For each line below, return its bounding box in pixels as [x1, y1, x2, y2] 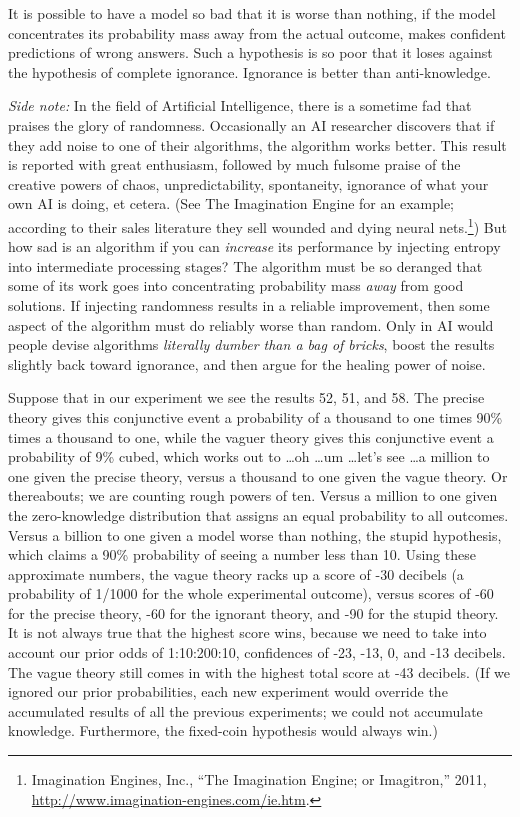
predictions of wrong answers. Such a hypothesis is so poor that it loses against [8, 42, 493, 63]
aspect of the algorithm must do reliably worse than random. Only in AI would [8, 314, 494, 335]
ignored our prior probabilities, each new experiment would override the [8, 681, 448, 702]
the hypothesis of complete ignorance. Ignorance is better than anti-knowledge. [8, 61, 491, 82]
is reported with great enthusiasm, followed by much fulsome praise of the [8, 154, 461, 175]
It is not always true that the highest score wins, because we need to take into [8, 622, 487, 643]
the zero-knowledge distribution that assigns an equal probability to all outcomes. [8, 504, 509, 525]
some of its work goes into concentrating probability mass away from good [8, 275, 464, 296]
